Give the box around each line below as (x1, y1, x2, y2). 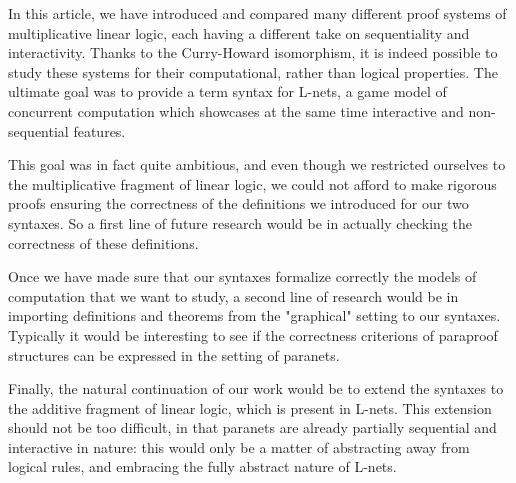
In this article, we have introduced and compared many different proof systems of (8, 3, 507, 23)
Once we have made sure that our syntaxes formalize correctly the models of (8, 266, 477, 287)
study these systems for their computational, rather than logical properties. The (8, 61, 498, 82)
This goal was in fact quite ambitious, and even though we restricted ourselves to (8, 154, 506, 175)
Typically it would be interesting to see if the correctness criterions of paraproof (8, 324, 498, 345)
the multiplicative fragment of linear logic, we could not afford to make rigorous (8, 173, 497, 194)
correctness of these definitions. (8, 232, 199, 253)
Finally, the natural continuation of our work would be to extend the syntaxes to (8, 378, 504, 399)
